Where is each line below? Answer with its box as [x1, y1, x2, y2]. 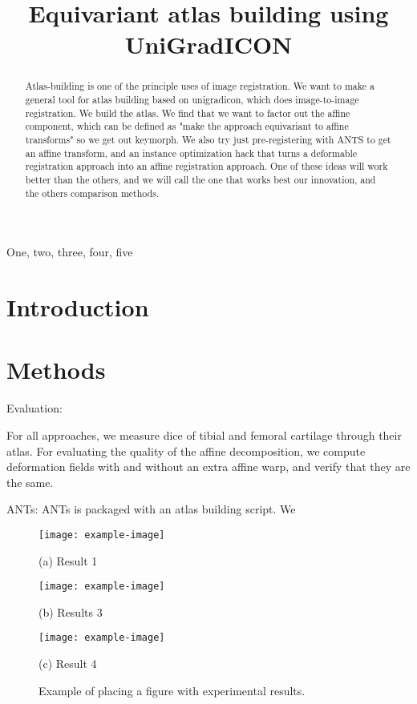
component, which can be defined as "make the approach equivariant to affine [25, 119, 349, 133]
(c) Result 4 [38, 655, 97, 672]
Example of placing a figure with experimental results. [38, 682, 306, 698]
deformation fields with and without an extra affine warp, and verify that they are [6, 458, 411, 475]
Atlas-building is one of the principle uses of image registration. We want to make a [25, 79, 374, 93]
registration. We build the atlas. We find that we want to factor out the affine [25, 106, 350, 119]
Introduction [6, 291, 149, 324]
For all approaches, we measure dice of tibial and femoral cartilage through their [6, 426, 402, 443]
